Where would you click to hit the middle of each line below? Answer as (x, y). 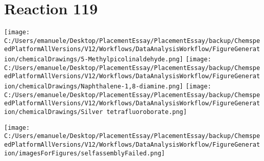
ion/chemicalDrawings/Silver (54, 112)
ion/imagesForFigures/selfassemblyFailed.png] (85, 153)
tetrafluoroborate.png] (147, 112)
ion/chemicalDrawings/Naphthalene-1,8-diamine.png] (94, 87)
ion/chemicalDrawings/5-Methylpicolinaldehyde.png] (94, 60)
